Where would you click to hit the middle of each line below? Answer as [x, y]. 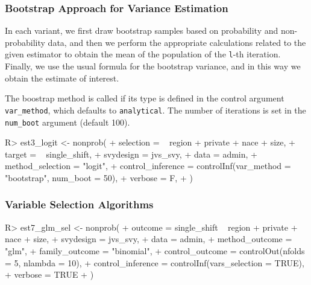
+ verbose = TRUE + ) [49, 274]
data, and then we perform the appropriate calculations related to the [177, 42]
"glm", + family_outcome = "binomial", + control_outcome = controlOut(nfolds [155, 250]
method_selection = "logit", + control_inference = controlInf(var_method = [148, 166]
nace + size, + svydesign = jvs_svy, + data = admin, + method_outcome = [149, 239]
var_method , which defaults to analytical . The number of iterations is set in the [155, 110]
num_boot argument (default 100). [68, 122]
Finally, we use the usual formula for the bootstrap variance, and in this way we [153, 66]
